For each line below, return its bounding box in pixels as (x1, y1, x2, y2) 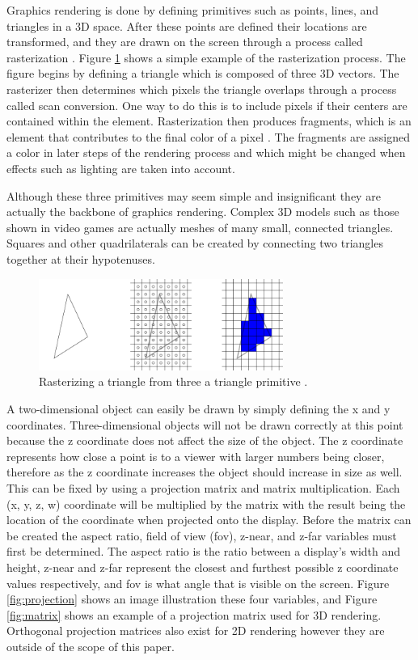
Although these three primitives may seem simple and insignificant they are (6, 187, 381, 204)
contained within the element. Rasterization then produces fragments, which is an (6, 112, 412, 129)
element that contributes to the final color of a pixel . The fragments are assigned (6, 128, 411, 145)
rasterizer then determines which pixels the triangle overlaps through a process (6, 80, 397, 97)
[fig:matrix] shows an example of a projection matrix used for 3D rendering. (6, 606, 382, 623)
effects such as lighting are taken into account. (6, 159, 235, 176)
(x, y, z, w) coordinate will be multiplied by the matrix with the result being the (6, 495, 406, 512)
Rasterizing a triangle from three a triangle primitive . (39, 373, 308, 390)
